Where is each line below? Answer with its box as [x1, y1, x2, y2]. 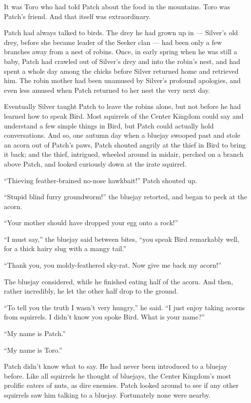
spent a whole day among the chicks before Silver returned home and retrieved [4, 65, 239, 76]
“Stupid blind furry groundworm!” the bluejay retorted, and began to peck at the [4, 191, 247, 202]
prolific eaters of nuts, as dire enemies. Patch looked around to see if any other [4, 380, 239, 390]
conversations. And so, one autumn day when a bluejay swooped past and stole [4, 130, 241, 140]
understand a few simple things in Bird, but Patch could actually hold [4, 120, 214, 130]
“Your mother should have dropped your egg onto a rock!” [4, 217, 178, 228]
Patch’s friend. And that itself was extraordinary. [4, 11, 151, 21]
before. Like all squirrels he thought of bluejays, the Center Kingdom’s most [4, 370, 232, 381]
